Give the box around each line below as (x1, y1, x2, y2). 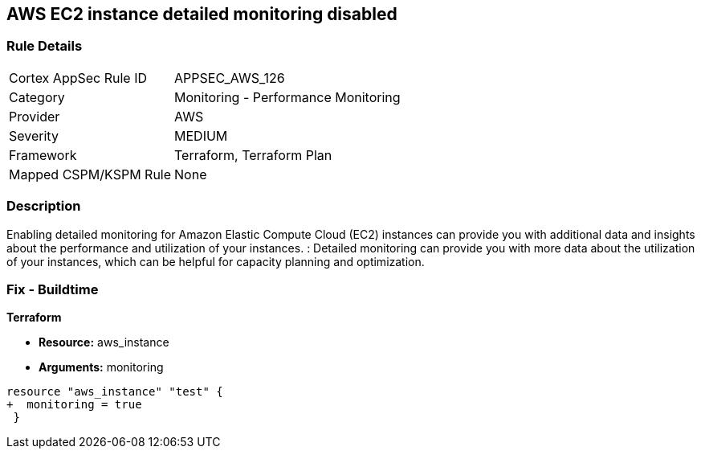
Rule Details (6, 38, 83, 55)
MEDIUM (174, 127, 228, 144)
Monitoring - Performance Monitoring (174, 88, 401, 105)
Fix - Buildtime (6, 281, 99, 297)
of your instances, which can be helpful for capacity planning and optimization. (6, 254, 425, 268)
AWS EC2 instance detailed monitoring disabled (6, 4, 397, 24)
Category (9, 88, 65, 105)
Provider (9, 108, 60, 125)
